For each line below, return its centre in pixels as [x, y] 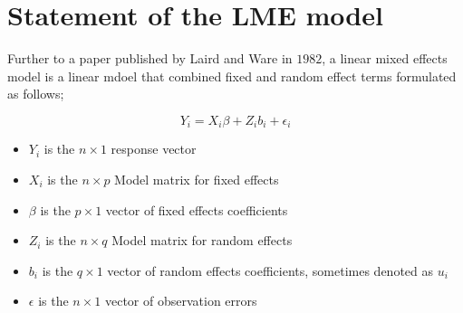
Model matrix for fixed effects [197, 179]
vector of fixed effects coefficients [197, 209]
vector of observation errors [181, 301]
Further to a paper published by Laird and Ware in [150, 58]
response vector [154, 149]
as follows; [36, 94]
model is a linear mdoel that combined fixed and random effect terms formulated [232, 76]
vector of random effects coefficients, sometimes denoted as [270, 270]
